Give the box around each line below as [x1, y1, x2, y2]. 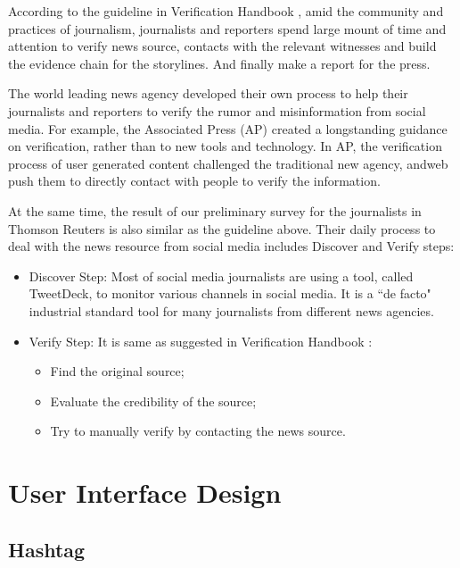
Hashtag [8, 535, 86, 563]
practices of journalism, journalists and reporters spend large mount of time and [8, 19, 447, 38]
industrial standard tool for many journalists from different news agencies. [29, 301, 434, 320]
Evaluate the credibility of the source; [50, 391, 257, 410]
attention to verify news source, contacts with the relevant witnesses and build [8, 37, 437, 55]
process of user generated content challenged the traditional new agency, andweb [8, 154, 448, 172]
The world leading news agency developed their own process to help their [8, 84, 408, 103]
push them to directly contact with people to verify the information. [8, 171, 381, 190]
